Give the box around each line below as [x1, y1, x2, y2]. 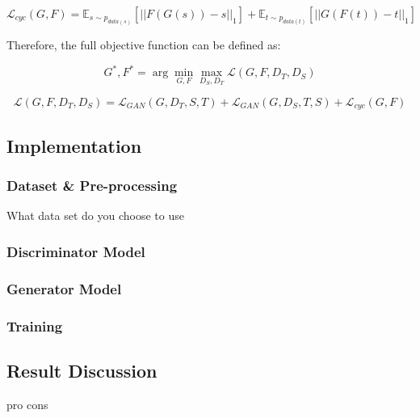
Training [6, 315, 63, 336]
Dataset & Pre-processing [6, 175, 178, 196]
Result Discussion [6, 357, 157, 382]
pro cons [6, 395, 48, 412]
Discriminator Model [6, 241, 145, 261]
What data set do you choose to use [6, 207, 184, 224]
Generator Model [6, 278, 122, 298]
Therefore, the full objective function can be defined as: [6, 36, 281, 53]
